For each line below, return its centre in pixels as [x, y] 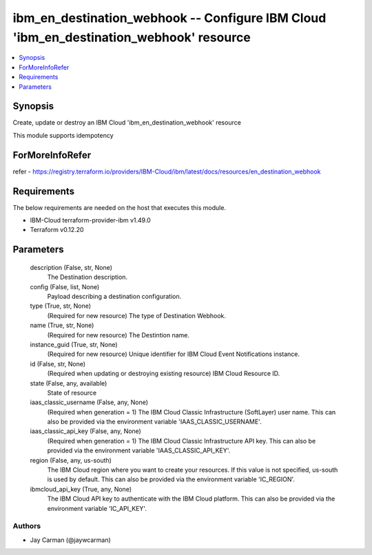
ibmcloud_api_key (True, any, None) [81, 489]
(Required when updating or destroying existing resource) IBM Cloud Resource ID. [164, 374]
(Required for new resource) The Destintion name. [118, 335]
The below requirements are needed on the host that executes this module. [120, 207]
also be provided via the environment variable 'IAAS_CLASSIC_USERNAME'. [154, 422]
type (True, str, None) [61, 306]
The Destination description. [87, 277]
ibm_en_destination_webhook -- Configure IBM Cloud [169, 18]
